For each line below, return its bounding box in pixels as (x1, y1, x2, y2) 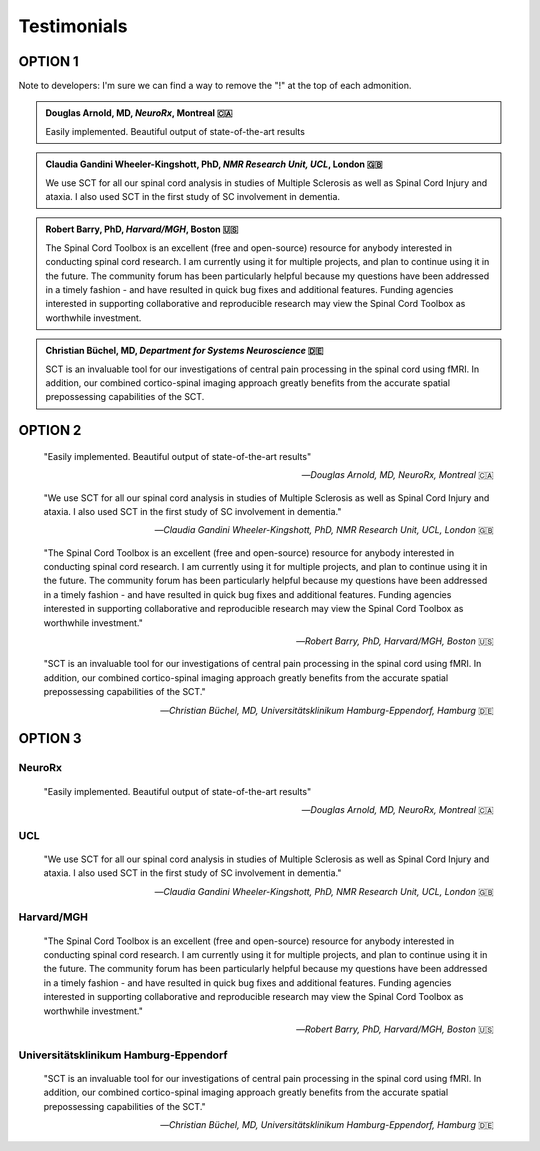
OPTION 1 (18, 53, 79, 70)
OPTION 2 (18, 422, 82, 439)
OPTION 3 (18, 730, 82, 747)
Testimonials (18, 15, 128, 37)
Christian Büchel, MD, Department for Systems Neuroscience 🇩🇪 (45, 345, 324, 357)
